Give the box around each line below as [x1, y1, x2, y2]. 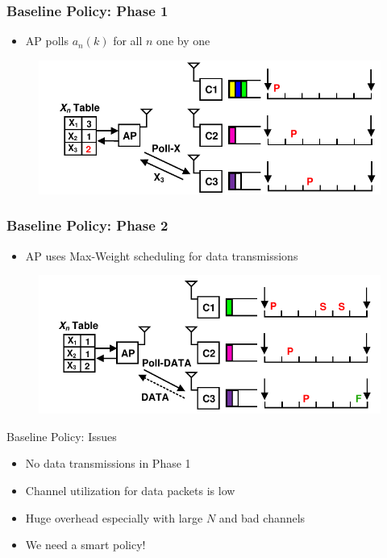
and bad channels [218, 509, 306, 526]
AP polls [25, 32, 69, 49]
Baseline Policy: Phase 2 [6, 215, 169, 235]
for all [113, 32, 143, 49]
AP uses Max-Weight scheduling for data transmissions [25, 247, 298, 264]
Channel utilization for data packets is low [25, 482, 235, 499]
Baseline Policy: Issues [6, 427, 117, 444]
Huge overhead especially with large [25, 509, 203, 526]
